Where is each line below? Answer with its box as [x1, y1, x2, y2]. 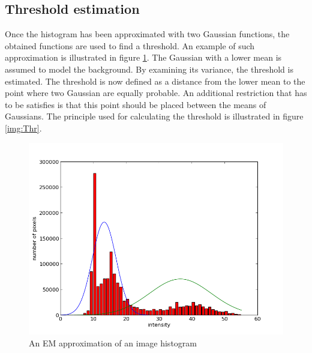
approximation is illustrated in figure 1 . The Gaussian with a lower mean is [5, 51, 282, 64]
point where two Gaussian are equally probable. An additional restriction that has [5, 86, 307, 99]
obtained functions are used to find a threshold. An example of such [5, 39, 255, 52]
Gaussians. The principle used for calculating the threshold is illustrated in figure [5, 110, 304, 122]
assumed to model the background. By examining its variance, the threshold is [5, 62, 293, 75]
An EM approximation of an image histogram [29, 336, 197, 349]
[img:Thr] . [5, 121, 42, 134]
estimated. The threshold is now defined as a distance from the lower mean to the [5, 74, 305, 87]
